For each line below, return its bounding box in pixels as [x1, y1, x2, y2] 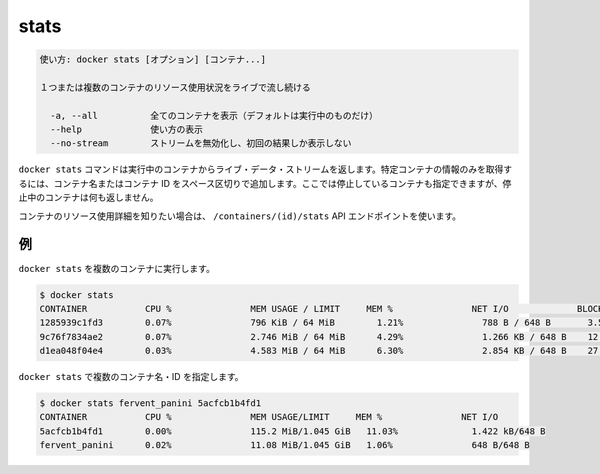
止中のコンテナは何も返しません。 [18, 191, 159, 204]
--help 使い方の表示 [50, 124, 204, 135]
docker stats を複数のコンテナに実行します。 [18, 262, 215, 274]
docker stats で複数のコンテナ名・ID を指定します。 [18, 371, 244, 383]
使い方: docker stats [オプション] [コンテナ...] [39, 54, 267, 65]
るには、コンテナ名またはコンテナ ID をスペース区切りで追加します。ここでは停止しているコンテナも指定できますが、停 [18, 177, 512, 189]
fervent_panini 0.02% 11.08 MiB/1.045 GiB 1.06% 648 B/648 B [39, 440, 530, 451]
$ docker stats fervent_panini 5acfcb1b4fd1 [39, 398, 262, 409]
